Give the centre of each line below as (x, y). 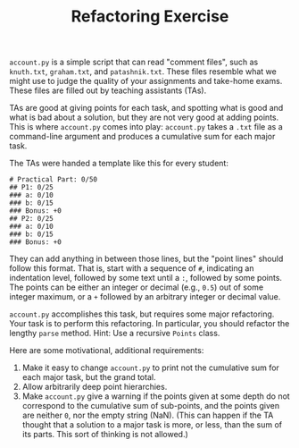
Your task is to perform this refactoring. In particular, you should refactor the (149, 324)
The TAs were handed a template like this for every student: (119, 164)
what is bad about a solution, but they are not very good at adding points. (144, 117)
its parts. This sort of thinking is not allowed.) (105, 435)
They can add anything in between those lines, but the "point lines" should (146, 259)
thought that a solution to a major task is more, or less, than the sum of (152, 425)
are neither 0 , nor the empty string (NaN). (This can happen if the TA (148, 415)
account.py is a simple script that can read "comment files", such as (134, 62)
